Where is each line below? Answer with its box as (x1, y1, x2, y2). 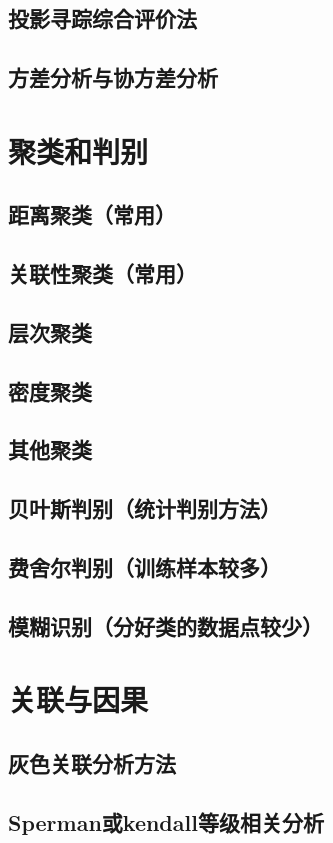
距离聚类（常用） (8, 199, 176, 230)
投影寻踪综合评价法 (8, 3, 197, 34)
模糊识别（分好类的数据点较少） (8, 610, 323, 641)
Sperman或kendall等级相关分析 (8, 806, 324, 837)
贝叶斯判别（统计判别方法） (8, 493, 281, 524)
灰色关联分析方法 (8, 747, 176, 778)
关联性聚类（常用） (8, 258, 197, 289)
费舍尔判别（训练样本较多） (8, 552, 281, 583)
